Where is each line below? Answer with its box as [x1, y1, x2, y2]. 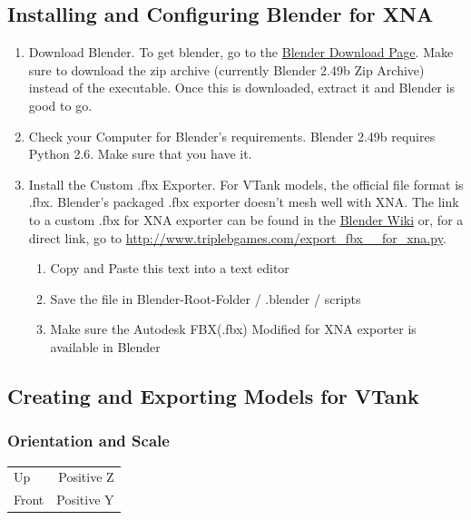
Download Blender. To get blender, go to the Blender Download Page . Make [28, 43, 454, 62]
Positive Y [56, 490, 114, 509]
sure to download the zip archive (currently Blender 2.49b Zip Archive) [28, 60, 425, 79]
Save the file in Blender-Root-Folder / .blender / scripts [50, 289, 361, 308]
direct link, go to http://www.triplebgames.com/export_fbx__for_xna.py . [28, 228, 446, 247]
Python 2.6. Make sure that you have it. [28, 144, 252, 163]
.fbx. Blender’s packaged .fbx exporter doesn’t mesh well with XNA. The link [28, 192, 459, 211]
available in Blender [50, 337, 161, 356]
